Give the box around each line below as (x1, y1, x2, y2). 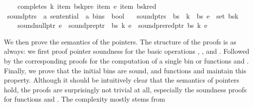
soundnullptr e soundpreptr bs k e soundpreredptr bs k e (17, 20, 208, 30)
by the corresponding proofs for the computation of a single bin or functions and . (4, 55, 249, 65)
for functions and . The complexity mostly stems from (4, 94, 165, 104)
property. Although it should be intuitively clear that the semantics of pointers (4, 75, 239, 85)
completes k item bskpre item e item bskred (17, 1, 156, 11)
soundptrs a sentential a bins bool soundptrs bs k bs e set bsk (7, 10, 238, 21)
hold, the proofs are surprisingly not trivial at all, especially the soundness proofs (4, 84, 247, 94)
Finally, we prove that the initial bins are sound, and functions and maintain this (4, 65, 247, 75)
